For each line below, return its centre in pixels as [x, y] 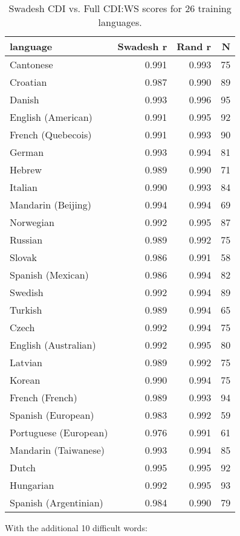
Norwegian [32, 222]
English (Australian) [53, 345]
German [27, 152]
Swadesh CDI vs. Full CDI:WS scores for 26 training [120, 8]
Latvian [26, 362]
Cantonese [31, 64]
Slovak [23, 257]
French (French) [44, 397]
